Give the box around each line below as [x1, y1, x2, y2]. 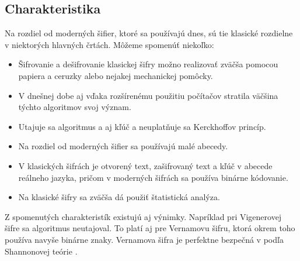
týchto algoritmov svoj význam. [18, 101, 131, 113]
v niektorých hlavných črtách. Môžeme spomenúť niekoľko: [5, 38, 214, 50]
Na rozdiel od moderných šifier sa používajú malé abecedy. [18, 140, 228, 152]
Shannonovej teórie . [5, 245, 78, 257]
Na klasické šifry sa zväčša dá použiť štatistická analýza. [18, 191, 220, 203]
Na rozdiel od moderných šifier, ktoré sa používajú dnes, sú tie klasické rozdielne [5, 27, 293, 39]
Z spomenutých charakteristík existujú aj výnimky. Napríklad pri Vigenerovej [5, 210, 282, 222]
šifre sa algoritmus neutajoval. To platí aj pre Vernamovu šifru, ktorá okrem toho [5, 222, 295, 234]
